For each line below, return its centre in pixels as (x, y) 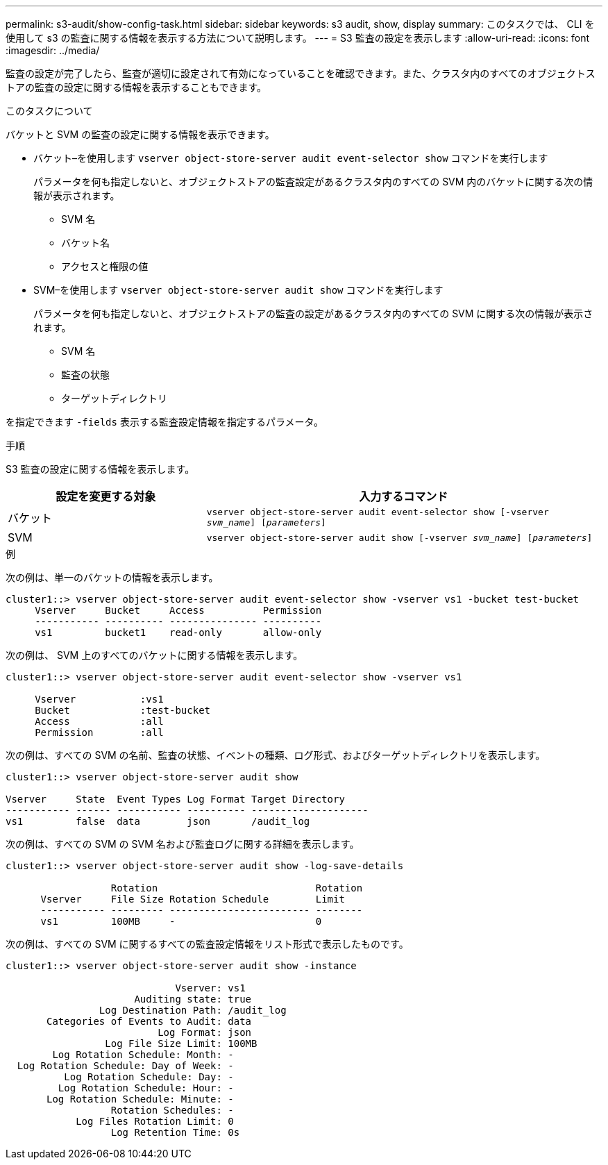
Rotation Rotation (237, 888)
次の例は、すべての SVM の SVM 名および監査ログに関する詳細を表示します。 (183, 844)
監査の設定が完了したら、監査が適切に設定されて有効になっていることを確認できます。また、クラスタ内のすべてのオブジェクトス (301, 73)
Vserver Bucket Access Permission (178, 610)
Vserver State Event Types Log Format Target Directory (175, 799)
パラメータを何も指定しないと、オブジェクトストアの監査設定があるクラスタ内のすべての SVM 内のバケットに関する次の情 (313, 182)
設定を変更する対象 (106, 496)
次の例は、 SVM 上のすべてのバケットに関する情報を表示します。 (154, 655)
